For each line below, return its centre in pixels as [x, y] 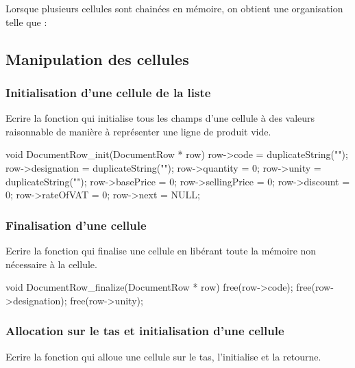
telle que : [26, 22]
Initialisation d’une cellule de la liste [108, 92]
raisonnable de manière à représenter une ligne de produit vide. [138, 131]
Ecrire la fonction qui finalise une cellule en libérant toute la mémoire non [161, 250]
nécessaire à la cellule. [51, 264]
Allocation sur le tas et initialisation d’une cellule [145, 331]
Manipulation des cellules [97, 58]
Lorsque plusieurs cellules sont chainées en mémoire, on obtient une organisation [174, 8]
